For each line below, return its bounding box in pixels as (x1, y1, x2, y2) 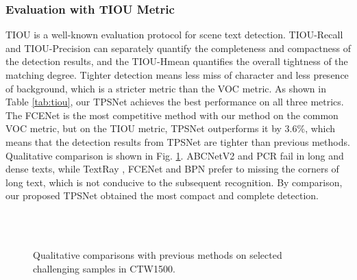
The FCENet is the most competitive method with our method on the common (5, 107, 338, 122)
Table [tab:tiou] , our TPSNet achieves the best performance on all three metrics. (5, 94, 344, 109)
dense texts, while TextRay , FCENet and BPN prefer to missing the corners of (5, 162, 339, 176)
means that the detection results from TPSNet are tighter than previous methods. (5, 134, 350, 149)
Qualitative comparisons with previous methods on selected (33, 248, 282, 262)
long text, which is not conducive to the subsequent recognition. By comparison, (5, 175, 343, 189)
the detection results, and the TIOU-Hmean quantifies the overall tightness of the (5, 54, 348, 68)
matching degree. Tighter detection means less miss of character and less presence (5, 68, 349, 81)
